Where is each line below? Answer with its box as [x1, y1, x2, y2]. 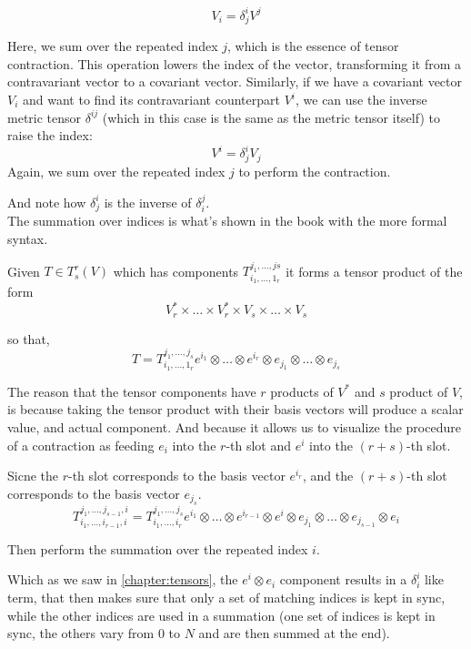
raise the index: [7, 126, 93, 145]
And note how [7, 192, 86, 211]
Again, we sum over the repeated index [7, 162, 225, 181]
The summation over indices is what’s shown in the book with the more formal [7, 211, 447, 230]
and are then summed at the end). [198, 624, 390, 643]
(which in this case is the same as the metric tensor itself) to [102, 107, 440, 127]
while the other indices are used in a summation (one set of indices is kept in [7, 605, 436, 624]
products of [270, 381, 334, 401]
